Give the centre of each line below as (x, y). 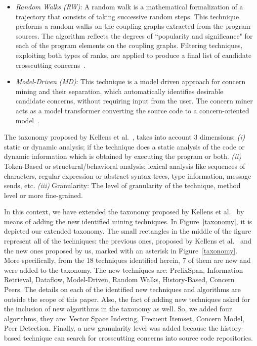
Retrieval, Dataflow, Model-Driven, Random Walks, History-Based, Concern (119, 279)
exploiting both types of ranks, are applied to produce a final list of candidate (133, 55)
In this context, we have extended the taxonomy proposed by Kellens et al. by (124, 212)
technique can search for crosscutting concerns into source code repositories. (138, 338)
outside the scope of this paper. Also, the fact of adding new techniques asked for (127, 299)
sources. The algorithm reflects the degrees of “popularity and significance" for (134, 35)
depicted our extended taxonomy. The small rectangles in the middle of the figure (128, 231)
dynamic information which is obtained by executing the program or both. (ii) (123, 156)
